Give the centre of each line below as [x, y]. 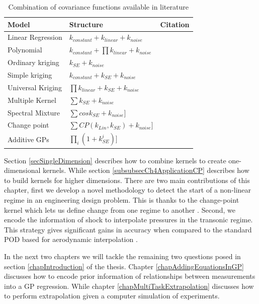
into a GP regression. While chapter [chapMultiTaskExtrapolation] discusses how [129, 286]
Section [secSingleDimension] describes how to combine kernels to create [115, 160]
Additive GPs [28, 139]
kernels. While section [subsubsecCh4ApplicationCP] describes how [146, 170]
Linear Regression [35, 37]
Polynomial [25, 50]
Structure [86, 24]
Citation [175, 24]
